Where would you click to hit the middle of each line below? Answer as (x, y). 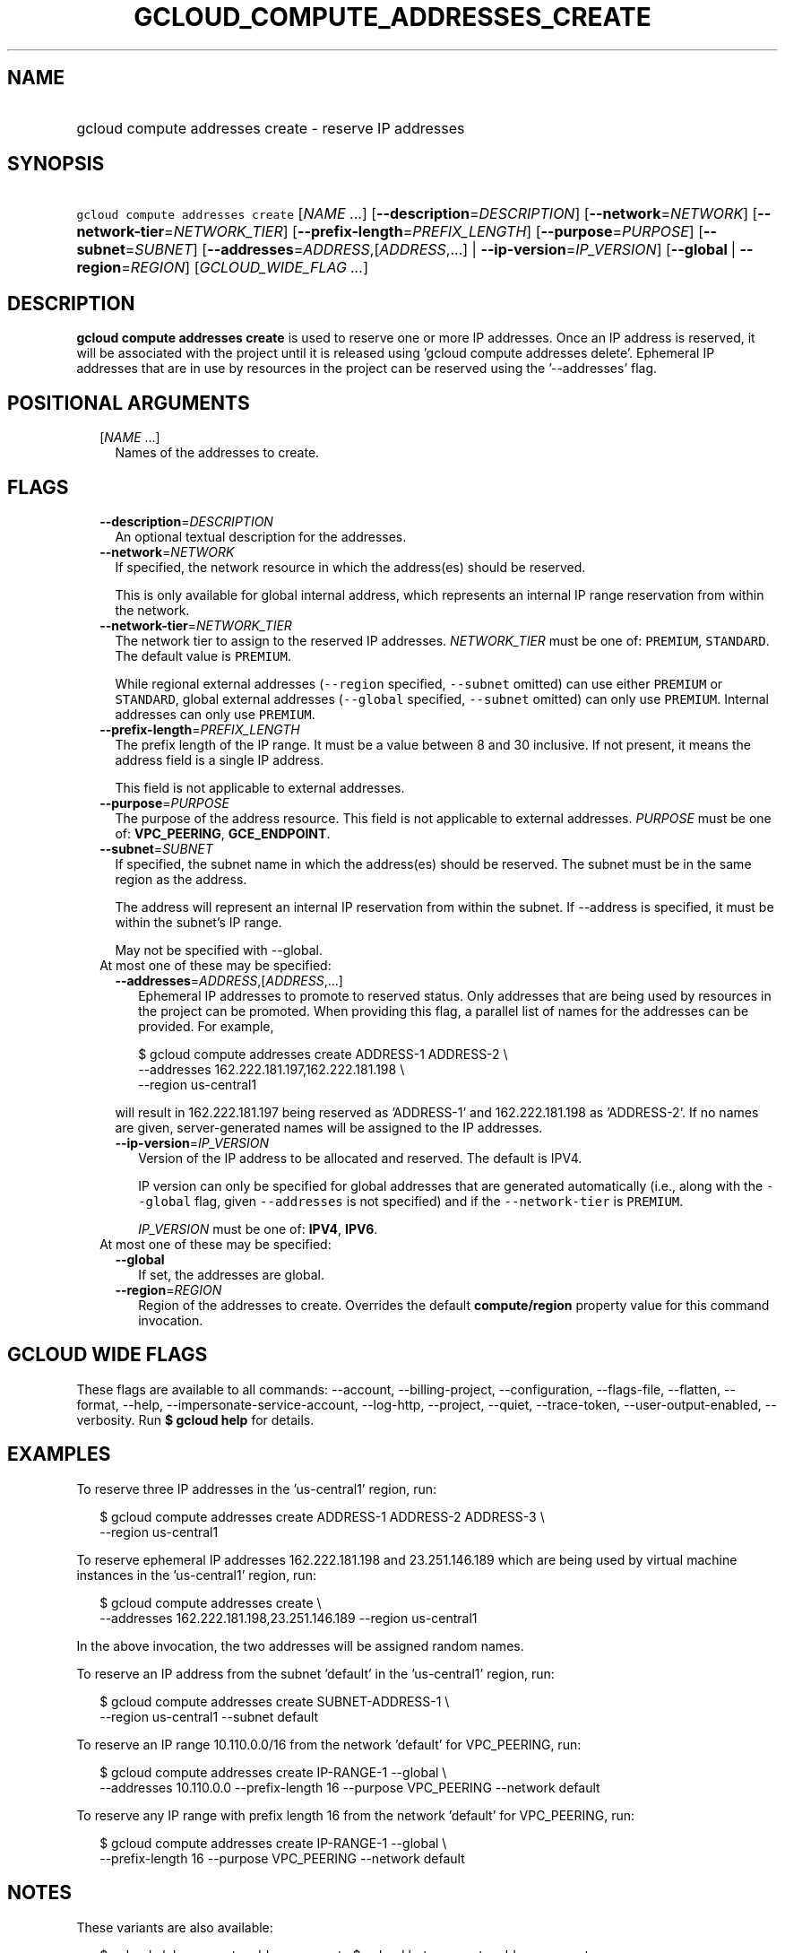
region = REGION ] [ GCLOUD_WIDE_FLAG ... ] (223, 268)
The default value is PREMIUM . (203, 655)
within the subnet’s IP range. (198, 922)
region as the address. (181, 879)
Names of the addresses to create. (217, 453)
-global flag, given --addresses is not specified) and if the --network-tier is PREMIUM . (411, 1201)
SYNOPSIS (56, 164)
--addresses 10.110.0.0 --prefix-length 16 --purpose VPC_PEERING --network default (350, 1787)
